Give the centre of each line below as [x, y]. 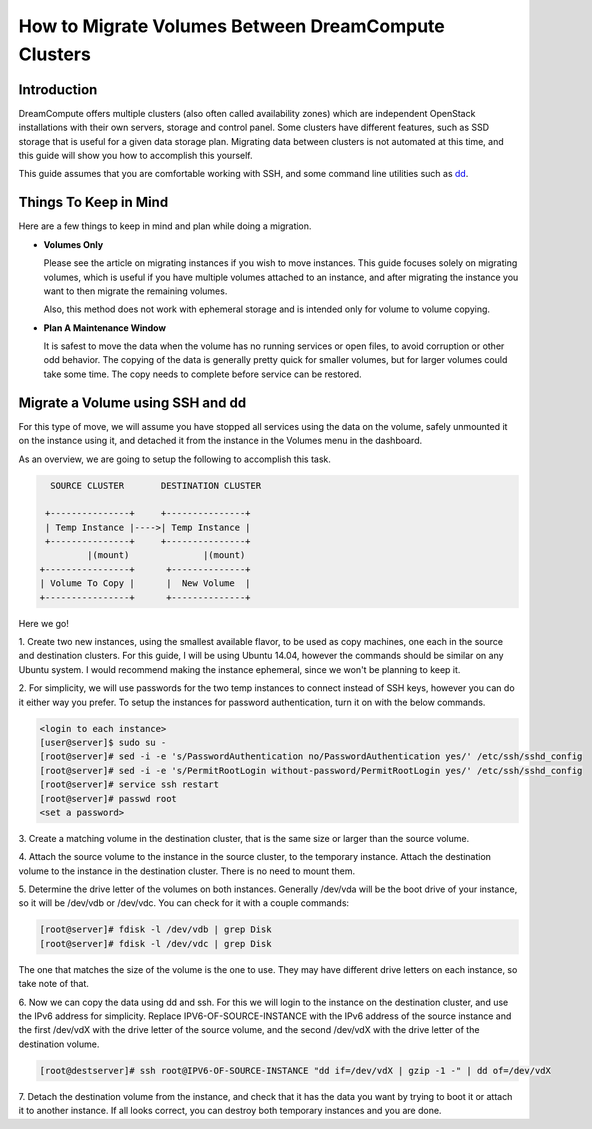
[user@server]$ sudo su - [103, 742]
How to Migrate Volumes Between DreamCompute [231, 26]
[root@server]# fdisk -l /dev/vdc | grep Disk [155, 943]
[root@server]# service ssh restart [129, 784]
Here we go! [44, 623]
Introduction [58, 89]
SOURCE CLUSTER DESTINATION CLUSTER [156, 485]
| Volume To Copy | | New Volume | [145, 583]
